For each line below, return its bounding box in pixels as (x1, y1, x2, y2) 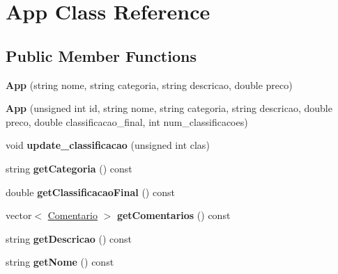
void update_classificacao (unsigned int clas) (6, 138, 210, 152)
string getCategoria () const (6, 161, 132, 175)
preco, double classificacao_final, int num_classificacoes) (6, 114, 248, 129)
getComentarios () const (116, 208, 231, 223)
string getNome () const (6, 255, 114, 269)
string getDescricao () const (6, 231, 132, 245)
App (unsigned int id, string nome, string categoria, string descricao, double (6, 101, 332, 115)
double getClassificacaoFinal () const (6, 184, 175, 199)
